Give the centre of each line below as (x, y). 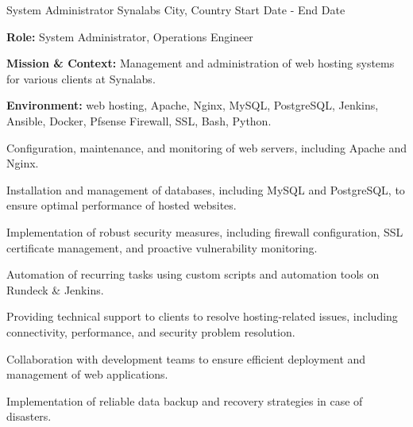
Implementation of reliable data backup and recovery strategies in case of (185, 400)
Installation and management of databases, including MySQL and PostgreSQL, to (206, 189)
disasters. (29, 416)
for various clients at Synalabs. (81, 78)
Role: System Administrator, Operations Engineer (130, 36)
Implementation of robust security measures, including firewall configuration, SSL (205, 231)
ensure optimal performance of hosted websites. (122, 205)
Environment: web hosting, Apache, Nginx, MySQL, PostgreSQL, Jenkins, (193, 105)
